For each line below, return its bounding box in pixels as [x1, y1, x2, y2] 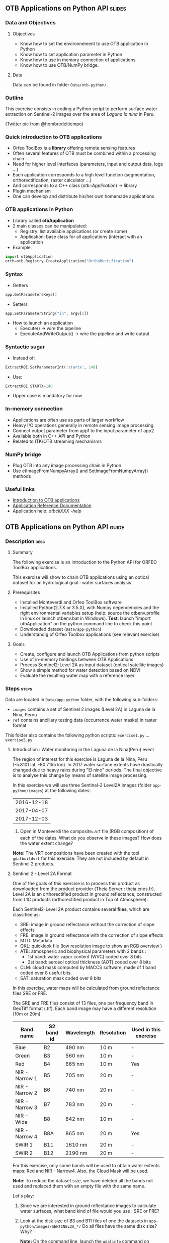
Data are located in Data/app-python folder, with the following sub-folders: [5, 697, 158, 703]
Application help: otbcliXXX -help [12, 508, 82, 514]
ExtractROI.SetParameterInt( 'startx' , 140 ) [5, 364, 98, 370]
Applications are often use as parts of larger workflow [12, 417, 124, 423]
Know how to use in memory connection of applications [20, 57, 136, 63]
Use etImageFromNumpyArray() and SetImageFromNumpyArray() [12, 468, 148, 474]
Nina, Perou [12, 712, 37, 718]
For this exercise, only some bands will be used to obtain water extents [12, 1163, 160, 1169]
